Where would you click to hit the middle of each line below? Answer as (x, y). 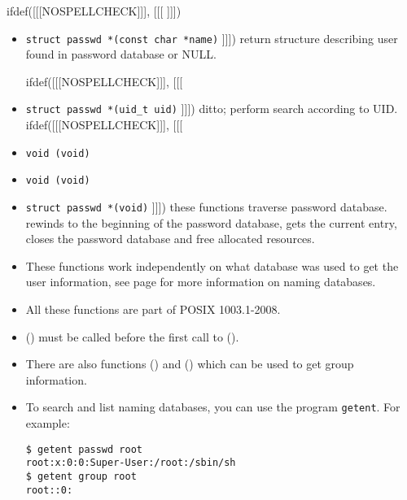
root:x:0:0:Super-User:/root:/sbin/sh (131, 463)
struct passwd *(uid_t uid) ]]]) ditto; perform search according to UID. (212, 109)
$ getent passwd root (84, 449)
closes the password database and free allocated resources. (170, 239)
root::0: (49, 490)
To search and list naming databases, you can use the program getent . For (213, 407)
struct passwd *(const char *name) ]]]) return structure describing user (212, 38)
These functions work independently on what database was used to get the (212, 265)
